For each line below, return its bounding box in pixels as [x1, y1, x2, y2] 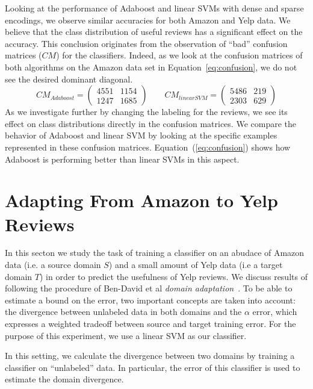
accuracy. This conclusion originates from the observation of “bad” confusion [5, 37, 288, 49]
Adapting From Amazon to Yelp [5, 188, 278, 213]
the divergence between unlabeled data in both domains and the [5, 305, 242, 318]
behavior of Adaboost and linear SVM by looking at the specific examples [5, 129, 277, 142]
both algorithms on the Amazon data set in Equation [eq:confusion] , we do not [5, 60, 297, 73]
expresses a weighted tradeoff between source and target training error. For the [5, 317, 296, 329]
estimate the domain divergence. [5, 373, 124, 385]
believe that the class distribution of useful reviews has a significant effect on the [5, 25, 303, 38]
